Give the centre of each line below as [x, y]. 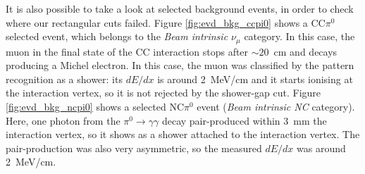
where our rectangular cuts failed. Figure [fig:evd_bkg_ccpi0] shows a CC [166, 22]
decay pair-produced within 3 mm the [244, 120]
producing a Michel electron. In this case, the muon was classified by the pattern [180, 65]
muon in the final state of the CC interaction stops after [127, 51]
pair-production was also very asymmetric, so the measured [134, 148]
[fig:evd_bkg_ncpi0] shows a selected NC [95, 107]
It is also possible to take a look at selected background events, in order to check [180, 8]
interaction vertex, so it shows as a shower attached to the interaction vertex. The [183, 134]
